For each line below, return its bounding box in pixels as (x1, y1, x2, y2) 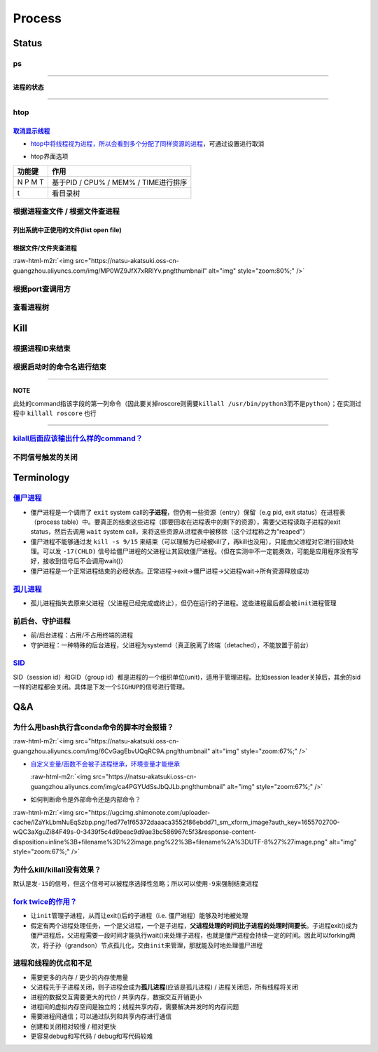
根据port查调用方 (13, 284, 71, 294)
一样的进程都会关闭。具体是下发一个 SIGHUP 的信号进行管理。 (13, 682, 189, 691)
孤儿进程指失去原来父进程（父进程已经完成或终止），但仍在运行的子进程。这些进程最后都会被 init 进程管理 (30, 599, 337, 607)
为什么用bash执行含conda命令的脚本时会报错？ (13, 722, 174, 732)
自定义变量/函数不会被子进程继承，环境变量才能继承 (30, 760, 181, 768)
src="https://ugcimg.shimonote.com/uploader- (75, 808, 211, 816)
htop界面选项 (30, 152, 69, 161)
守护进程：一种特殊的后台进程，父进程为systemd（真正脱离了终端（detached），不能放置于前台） (30, 640, 313, 649)
